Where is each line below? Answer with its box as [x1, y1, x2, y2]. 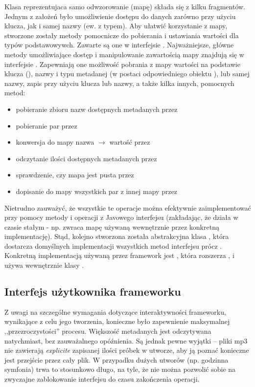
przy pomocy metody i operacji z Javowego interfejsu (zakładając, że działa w [4, 212, 238, 222]
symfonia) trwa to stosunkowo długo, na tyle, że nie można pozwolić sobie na [4, 364, 236, 374]
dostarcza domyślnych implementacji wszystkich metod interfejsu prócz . [4, 240, 222, 251]
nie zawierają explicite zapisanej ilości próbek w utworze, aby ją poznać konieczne [4, 345, 249, 355]
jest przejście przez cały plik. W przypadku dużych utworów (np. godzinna [4, 354, 229, 365]
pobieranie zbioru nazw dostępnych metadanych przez [16, 104, 178, 114]
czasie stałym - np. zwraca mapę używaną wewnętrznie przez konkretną [4, 221, 219, 232]
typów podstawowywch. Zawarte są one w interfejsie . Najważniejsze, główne [4, 40, 234, 50]
